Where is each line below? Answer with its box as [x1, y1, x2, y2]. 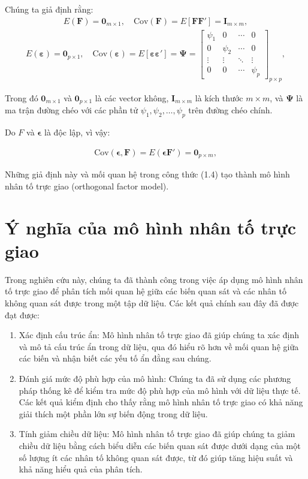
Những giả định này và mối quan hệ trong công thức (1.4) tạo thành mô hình [5, 168, 290, 180]
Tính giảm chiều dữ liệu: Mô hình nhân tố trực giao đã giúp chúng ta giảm [19, 427, 295, 440]
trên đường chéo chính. [188, 104, 273, 116]
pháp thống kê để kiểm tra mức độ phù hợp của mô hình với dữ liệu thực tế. [19, 384, 301, 396]
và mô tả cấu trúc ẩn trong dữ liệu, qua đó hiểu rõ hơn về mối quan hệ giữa [19, 340, 299, 353]
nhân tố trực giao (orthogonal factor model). [5, 179, 169, 192]
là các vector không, [95, 91, 169, 104]
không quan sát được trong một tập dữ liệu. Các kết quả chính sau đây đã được [5, 297, 299, 309]
